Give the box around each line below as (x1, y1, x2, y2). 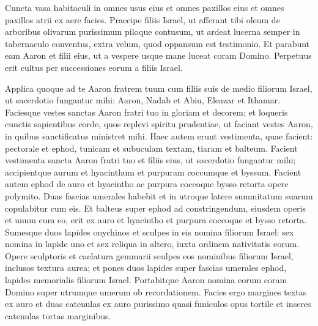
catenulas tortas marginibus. (5, 309, 111, 322)
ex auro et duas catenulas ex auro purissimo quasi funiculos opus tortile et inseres (5, 297, 311, 310)
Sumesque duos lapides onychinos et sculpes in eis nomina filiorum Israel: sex (5, 225, 294, 238)
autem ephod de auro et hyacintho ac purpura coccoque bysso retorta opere (5, 177, 289, 190)
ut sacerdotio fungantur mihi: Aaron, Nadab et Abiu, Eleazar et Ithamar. (5, 94, 281, 106)
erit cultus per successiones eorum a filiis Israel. (5, 61, 183, 73)
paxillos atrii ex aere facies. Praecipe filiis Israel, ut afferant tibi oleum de (5, 13, 280, 26)
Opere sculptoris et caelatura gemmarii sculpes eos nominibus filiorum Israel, (5, 249, 294, 262)
